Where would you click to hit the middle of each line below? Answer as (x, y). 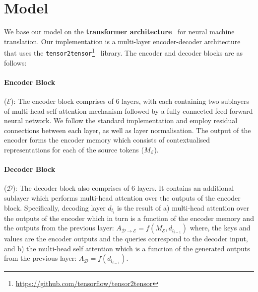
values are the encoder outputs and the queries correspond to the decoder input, (126, 239)
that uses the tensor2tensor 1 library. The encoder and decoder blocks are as (123, 52)
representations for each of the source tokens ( (74, 149)
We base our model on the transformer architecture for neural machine (119, 32)
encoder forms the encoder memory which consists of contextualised (107, 140)
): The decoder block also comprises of (71, 188)
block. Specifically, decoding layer (55, 207)
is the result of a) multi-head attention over (183, 207)
